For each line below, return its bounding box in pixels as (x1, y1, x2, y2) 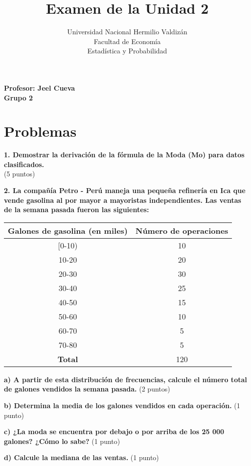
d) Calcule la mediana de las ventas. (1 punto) (4, 452, 159, 463)
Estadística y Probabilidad (87, 46, 167, 56)
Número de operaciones (135, 224, 228, 236)
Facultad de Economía (93, 36, 161, 46)
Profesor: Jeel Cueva (4, 82, 75, 93)
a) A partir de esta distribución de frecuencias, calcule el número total (4, 374, 247, 384)
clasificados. (4, 159, 45, 169)
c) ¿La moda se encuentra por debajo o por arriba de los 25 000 (4, 426, 225, 437)
